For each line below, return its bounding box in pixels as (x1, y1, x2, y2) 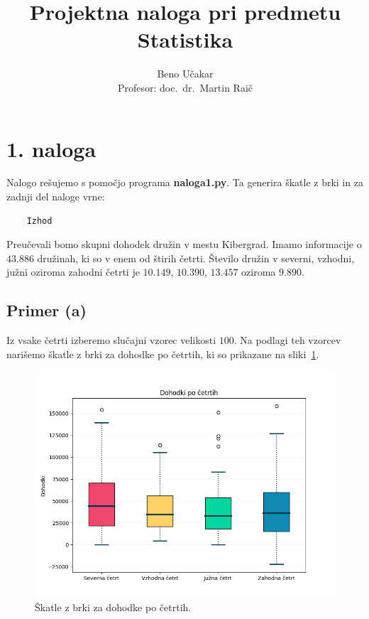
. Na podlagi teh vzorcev (233, 333, 341, 348)
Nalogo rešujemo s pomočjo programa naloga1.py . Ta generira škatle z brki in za (6, 175, 363, 190)
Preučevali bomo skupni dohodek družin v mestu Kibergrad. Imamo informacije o (6, 237, 362, 252)
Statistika (137, 25, 233, 54)
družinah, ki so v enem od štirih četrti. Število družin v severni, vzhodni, (37, 250, 355, 265)
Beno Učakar (157, 66, 214, 81)
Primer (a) (6, 299, 87, 321)
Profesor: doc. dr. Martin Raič (117, 80, 253, 95)
